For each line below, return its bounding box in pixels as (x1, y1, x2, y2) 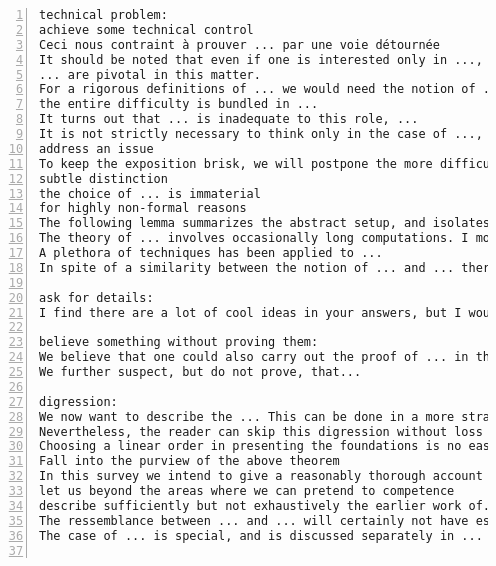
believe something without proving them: (39, 335, 319, 350)
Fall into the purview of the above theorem (39, 454, 340, 469)
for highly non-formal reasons (39, 201, 247, 216)
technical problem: (39, 8, 168, 22)
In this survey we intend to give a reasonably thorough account (39, 469, 483, 484)
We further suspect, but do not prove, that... (39, 365, 362, 379)
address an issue (39, 141, 154, 156)
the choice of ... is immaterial (39, 186, 261, 201)
